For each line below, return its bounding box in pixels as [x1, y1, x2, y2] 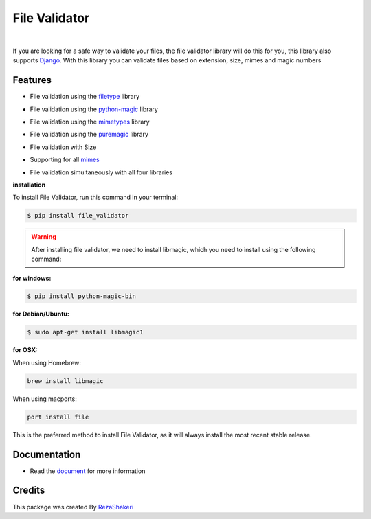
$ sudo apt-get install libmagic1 [27, 328, 144, 336]
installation [12, 181, 46, 189]
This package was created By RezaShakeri [12, 503, 134, 511]
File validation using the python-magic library [30, 105, 158, 113]
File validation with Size [30, 143, 97, 151]
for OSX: [12, 346, 38, 354]
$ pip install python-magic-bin [27, 292, 137, 300]
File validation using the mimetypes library [30, 117, 150, 126]
